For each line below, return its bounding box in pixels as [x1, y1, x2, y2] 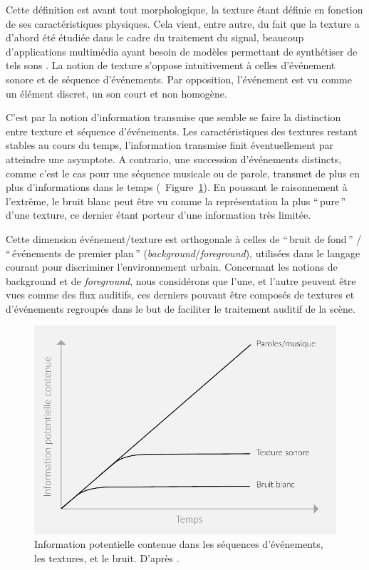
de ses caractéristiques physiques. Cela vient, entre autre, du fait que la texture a [6, 16, 360, 31]
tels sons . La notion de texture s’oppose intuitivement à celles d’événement [6, 58, 336, 73]
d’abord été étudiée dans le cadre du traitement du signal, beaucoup [6, 30, 304, 45]
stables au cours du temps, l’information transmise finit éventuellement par [6, 138, 333, 152]
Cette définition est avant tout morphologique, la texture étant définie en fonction [6, 2, 363, 16]
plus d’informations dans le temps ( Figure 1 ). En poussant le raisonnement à [6, 180, 348, 195]
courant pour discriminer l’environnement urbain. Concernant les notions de [6, 259, 338, 274]
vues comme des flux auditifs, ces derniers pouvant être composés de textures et [6, 287, 355, 302]
